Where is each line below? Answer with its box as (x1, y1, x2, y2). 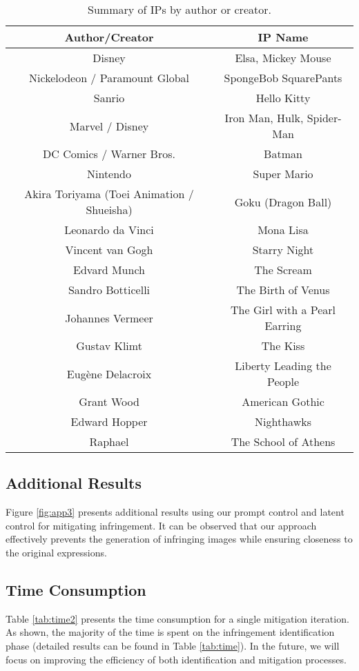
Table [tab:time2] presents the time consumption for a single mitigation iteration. (6, 611, 349, 625)
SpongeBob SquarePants (224, 70, 342, 86)
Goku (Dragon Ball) (234, 193, 332, 210)
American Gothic (242, 393, 324, 409)
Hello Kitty (255, 90, 311, 106)
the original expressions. (6, 545, 107, 559)
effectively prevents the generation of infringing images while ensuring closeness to (6, 532, 353, 546)
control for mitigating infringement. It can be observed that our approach (6, 518, 317, 532)
